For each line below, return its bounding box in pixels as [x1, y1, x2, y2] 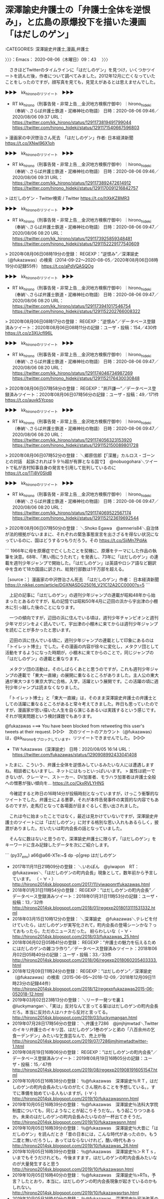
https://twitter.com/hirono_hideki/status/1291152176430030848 [12, 375, 140, 381]
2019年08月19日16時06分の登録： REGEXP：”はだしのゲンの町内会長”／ [12, 1049, 158, 1055]
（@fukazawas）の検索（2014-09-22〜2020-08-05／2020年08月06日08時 [5, 257, 159, 263]
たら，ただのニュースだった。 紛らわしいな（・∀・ [29, 928, 133, 934]
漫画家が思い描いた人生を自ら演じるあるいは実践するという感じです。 [18, 707, 159, 713]
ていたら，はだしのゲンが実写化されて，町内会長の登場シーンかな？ [16, 922, 153, 928]
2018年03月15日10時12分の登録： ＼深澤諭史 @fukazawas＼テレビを [12, 916, 153, 922]
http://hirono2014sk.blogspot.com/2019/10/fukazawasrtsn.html [12, 1190, 139, 1196]
